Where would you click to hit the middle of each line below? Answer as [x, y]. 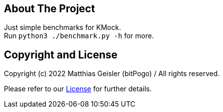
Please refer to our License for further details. [78, 89]
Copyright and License [61, 55]
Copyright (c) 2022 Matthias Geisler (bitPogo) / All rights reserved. [112, 74]
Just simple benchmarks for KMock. [63, 28]
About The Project [49, 9]
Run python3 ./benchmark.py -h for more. [79, 36]
